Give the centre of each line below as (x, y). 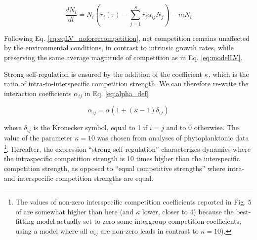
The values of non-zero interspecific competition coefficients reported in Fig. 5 (133, 202)
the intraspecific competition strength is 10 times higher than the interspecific (122, 158)
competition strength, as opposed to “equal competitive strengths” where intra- (124, 168)
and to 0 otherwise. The (202, 127)
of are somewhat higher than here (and (75, 211)
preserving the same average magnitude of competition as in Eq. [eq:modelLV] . (123, 57)
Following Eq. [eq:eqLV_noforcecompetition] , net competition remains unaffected (127, 38)
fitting (25, 221)
